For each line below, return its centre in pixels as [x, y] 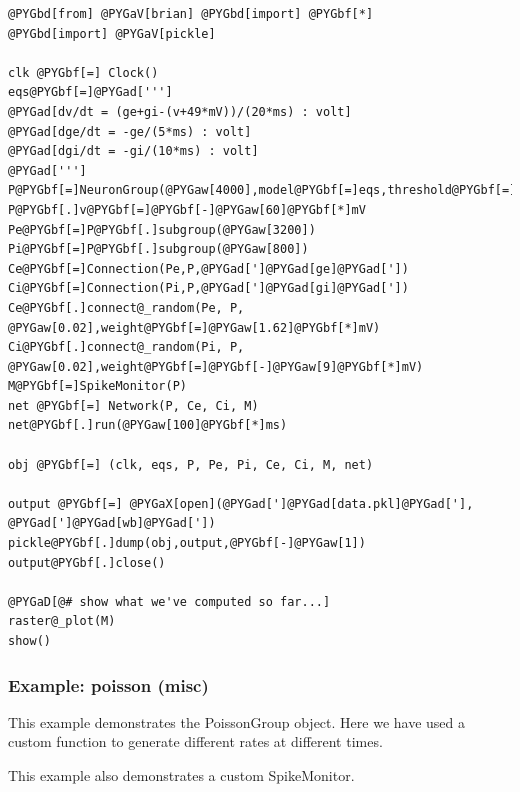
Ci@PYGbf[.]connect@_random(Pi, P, [126, 347]
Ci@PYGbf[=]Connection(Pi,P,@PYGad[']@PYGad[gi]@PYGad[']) [208, 288]
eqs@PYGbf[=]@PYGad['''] [90, 92]
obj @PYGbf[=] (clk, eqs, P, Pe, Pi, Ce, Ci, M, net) [191, 464]
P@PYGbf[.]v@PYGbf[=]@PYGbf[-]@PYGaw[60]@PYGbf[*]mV [187, 209]
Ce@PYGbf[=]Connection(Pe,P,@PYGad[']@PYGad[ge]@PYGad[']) [208, 268]
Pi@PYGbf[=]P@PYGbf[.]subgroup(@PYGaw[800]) [158, 249]
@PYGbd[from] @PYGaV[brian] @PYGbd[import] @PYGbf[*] [191, 14]
